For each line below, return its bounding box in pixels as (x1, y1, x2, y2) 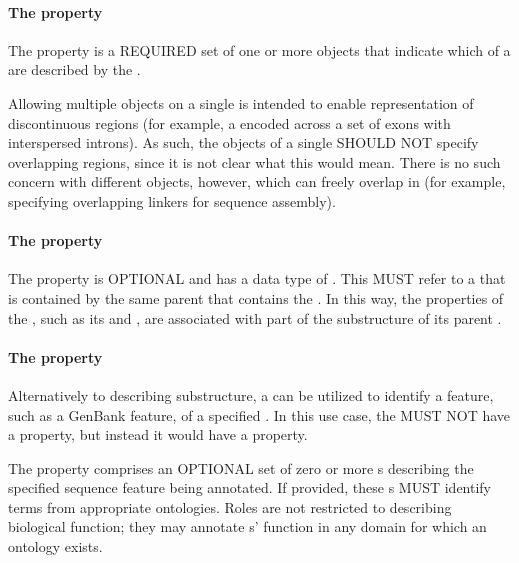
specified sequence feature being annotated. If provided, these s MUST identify (8, 477, 492, 498)
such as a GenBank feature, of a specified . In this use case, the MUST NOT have (8, 404, 511, 425)
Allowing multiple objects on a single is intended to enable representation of (8, 92, 474, 113)
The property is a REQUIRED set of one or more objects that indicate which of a (8, 39, 511, 60)
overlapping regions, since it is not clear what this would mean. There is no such (8, 151, 501, 172)
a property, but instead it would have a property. (8, 424, 308, 445)
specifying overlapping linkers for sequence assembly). (8, 190, 336, 211)
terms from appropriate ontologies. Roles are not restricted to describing (8, 496, 452, 517)
